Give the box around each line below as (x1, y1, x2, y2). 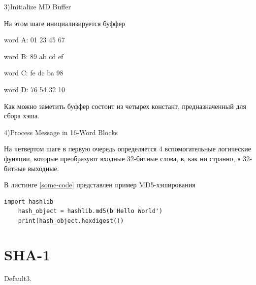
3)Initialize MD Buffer (4, 1, 71, 11)
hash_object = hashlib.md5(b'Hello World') (18, 208, 163, 215)
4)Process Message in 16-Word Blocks (4, 127, 118, 137)
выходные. (28, 163, 59, 173)
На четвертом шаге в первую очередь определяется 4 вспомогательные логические (4, 143, 252, 154)
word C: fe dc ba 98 (4, 68, 64, 78)
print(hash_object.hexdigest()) (18, 217, 124, 224)
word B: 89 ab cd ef (4, 51, 64, 61)
